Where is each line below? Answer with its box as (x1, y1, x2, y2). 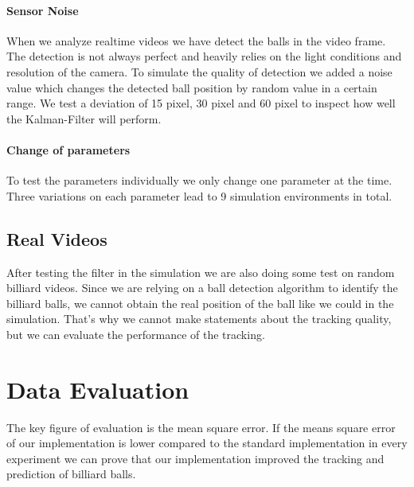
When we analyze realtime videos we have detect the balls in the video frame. (6, 32, 386, 49)
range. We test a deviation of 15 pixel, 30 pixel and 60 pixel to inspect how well (6, 95, 396, 111)
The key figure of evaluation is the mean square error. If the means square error (6, 419, 396, 435)
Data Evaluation (6, 372, 189, 405)
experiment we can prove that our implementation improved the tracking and (6, 450, 385, 466)
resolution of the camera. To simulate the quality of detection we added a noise (6, 63, 393, 80)
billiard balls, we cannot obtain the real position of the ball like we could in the (6, 294, 394, 311)
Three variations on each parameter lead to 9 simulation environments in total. (6, 187, 393, 204)
